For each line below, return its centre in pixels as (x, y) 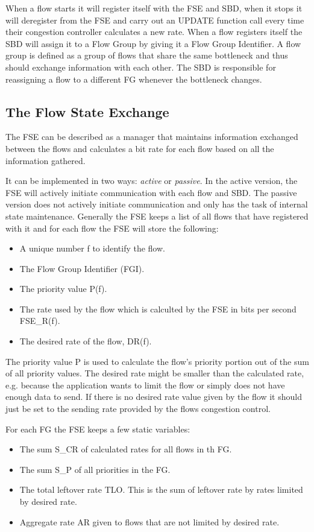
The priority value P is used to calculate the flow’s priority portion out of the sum (157, 361)
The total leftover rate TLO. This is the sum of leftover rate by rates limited (161, 489)
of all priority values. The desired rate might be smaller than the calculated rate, (155, 373)
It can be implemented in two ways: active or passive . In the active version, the (152, 181)
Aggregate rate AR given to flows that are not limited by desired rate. (149, 521)
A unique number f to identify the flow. (92, 248)
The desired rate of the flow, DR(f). (86, 341)
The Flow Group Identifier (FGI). (82, 268)
